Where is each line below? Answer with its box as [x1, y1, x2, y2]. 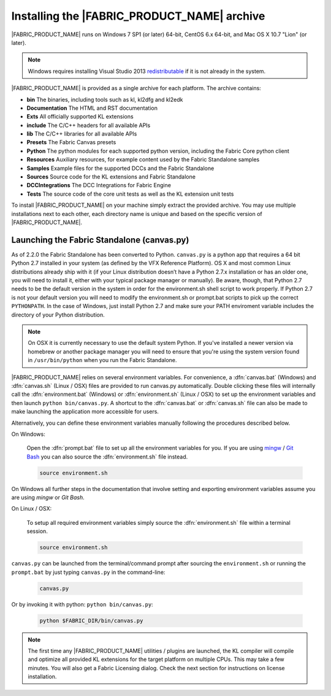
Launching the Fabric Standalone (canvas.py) [11, 234, 189, 245]
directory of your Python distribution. [11, 311, 105, 319]
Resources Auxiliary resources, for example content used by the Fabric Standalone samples [26, 156, 260, 163]
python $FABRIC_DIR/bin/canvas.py [39, 617, 143, 624]
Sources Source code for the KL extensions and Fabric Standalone [26, 173, 196, 180]
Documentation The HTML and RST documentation [26, 104, 158, 112]
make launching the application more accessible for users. [11, 408, 159, 416]
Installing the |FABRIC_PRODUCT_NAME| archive [11, 9, 265, 23]
